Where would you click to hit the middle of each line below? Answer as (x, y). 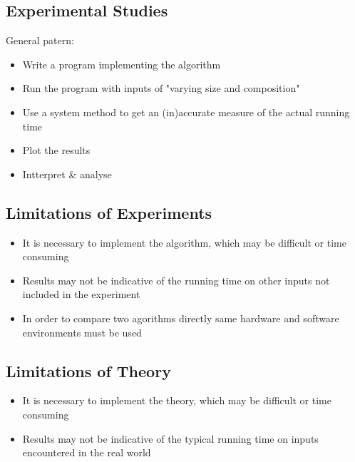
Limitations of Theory (88, 370)
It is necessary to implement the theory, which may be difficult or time (177, 400)
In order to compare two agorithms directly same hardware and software (181, 318)
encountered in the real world (87, 452)
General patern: (40, 40)
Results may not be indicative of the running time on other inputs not (176, 280)
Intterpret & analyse (67, 174)
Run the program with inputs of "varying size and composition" (161, 88)
